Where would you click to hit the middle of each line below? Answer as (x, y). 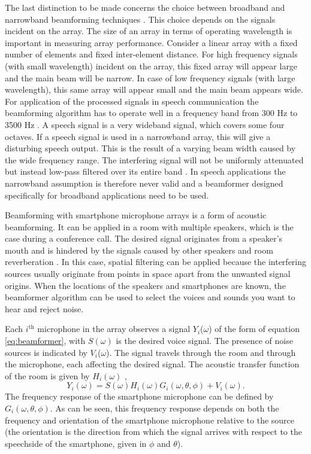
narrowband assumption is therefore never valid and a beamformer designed (144, 183)
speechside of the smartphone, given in (76, 443)
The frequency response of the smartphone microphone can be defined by (139, 396)
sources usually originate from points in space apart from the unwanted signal (148, 274)
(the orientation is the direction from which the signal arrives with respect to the (153, 432)
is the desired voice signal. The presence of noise (204, 341)
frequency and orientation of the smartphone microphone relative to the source (150, 420)
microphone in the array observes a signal (114, 329)
